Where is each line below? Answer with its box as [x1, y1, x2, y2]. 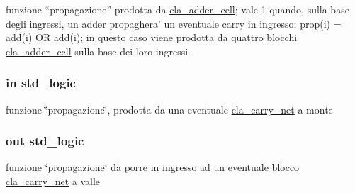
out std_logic [6, 132, 84, 150]
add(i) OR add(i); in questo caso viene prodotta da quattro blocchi [6, 30, 298, 45]
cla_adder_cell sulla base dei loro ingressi [6, 43, 188, 58]
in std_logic [6, 74, 76, 92]
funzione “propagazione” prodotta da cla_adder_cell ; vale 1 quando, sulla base [6, 2, 349, 16]
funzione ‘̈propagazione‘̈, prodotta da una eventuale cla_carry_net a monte [6, 101, 333, 116]
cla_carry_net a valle [6, 174, 101, 188]
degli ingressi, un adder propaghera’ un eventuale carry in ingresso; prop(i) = [6, 16, 342, 31]
